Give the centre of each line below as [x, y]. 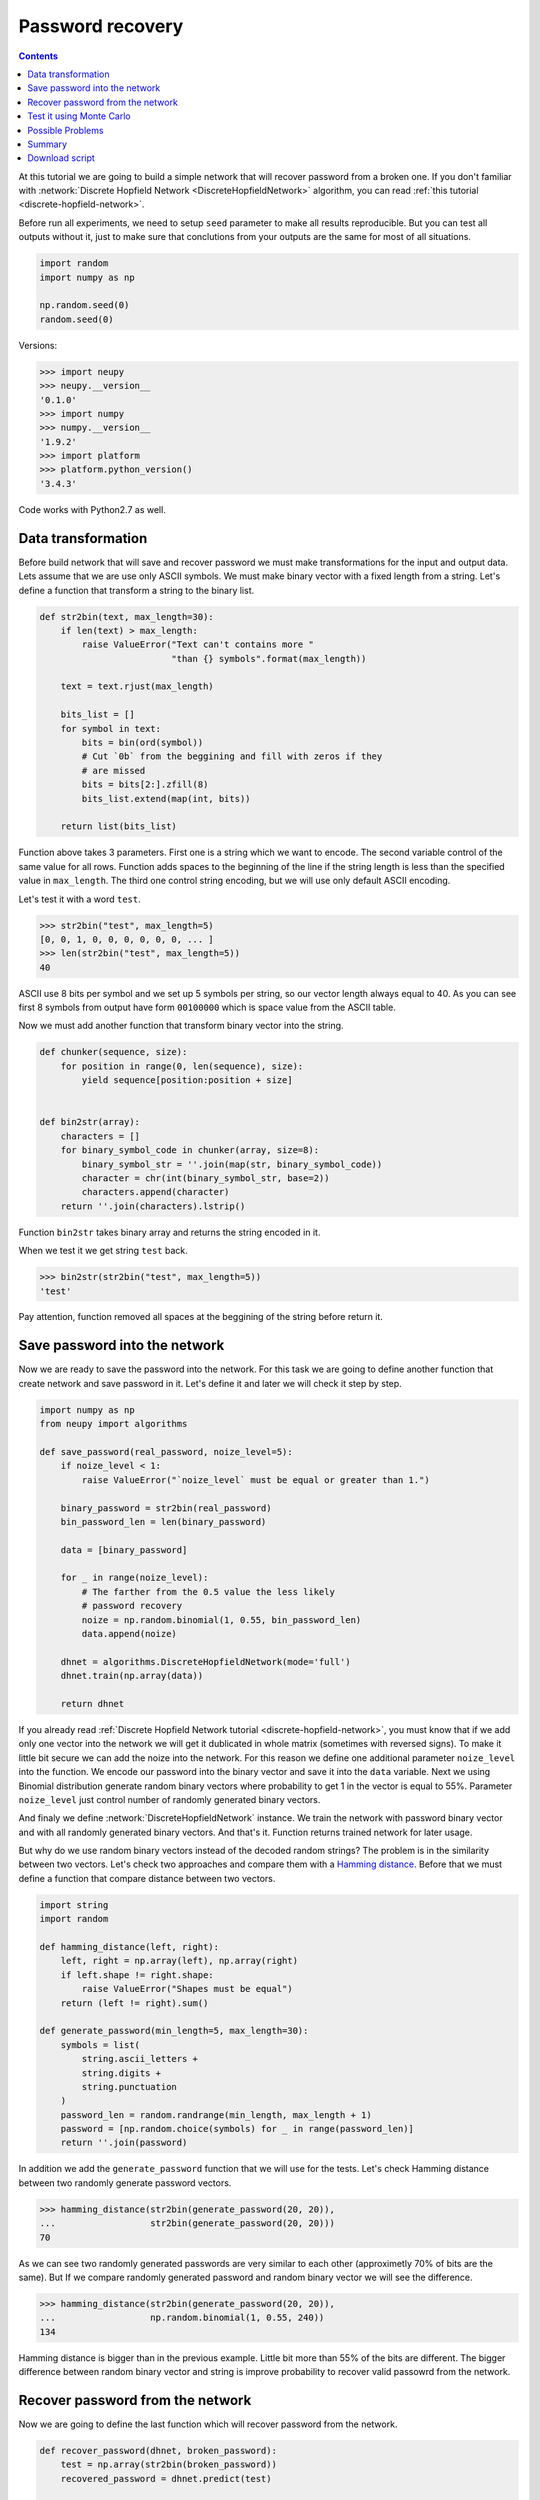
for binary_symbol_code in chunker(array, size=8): [190, 1150]
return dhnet [92, 1703]
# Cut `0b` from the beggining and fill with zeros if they [232, 756]
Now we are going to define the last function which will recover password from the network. [208, 2424]
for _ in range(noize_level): [134, 1578]
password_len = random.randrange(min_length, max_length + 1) [216, 2114]
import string [74, 1904]
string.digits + [121, 2073]
